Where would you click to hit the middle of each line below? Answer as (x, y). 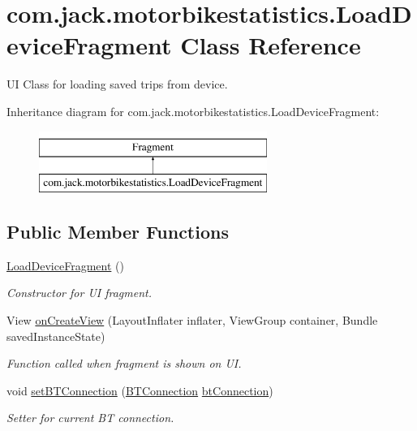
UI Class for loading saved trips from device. (117, 84)
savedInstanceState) (56, 336)
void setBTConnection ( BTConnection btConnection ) (140, 390)
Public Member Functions (118, 232)
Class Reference (271, 45)
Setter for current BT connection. (90, 418)
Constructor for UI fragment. (79, 293)
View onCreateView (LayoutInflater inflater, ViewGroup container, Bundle (192, 320)
